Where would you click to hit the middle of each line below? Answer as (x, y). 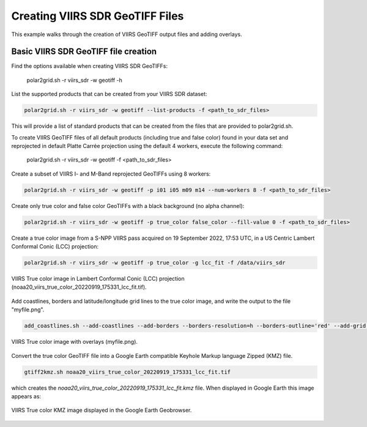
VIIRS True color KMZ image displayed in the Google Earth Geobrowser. (102, 410)
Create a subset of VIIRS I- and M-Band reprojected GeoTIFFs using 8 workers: (111, 174)
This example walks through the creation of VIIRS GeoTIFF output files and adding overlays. (127, 34)
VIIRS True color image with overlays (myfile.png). (74, 342)
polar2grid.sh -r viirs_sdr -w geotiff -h (74, 80)
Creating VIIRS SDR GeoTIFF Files (98, 16)
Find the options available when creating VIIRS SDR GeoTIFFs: (90, 66)
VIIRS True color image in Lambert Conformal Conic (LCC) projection (98, 279)
